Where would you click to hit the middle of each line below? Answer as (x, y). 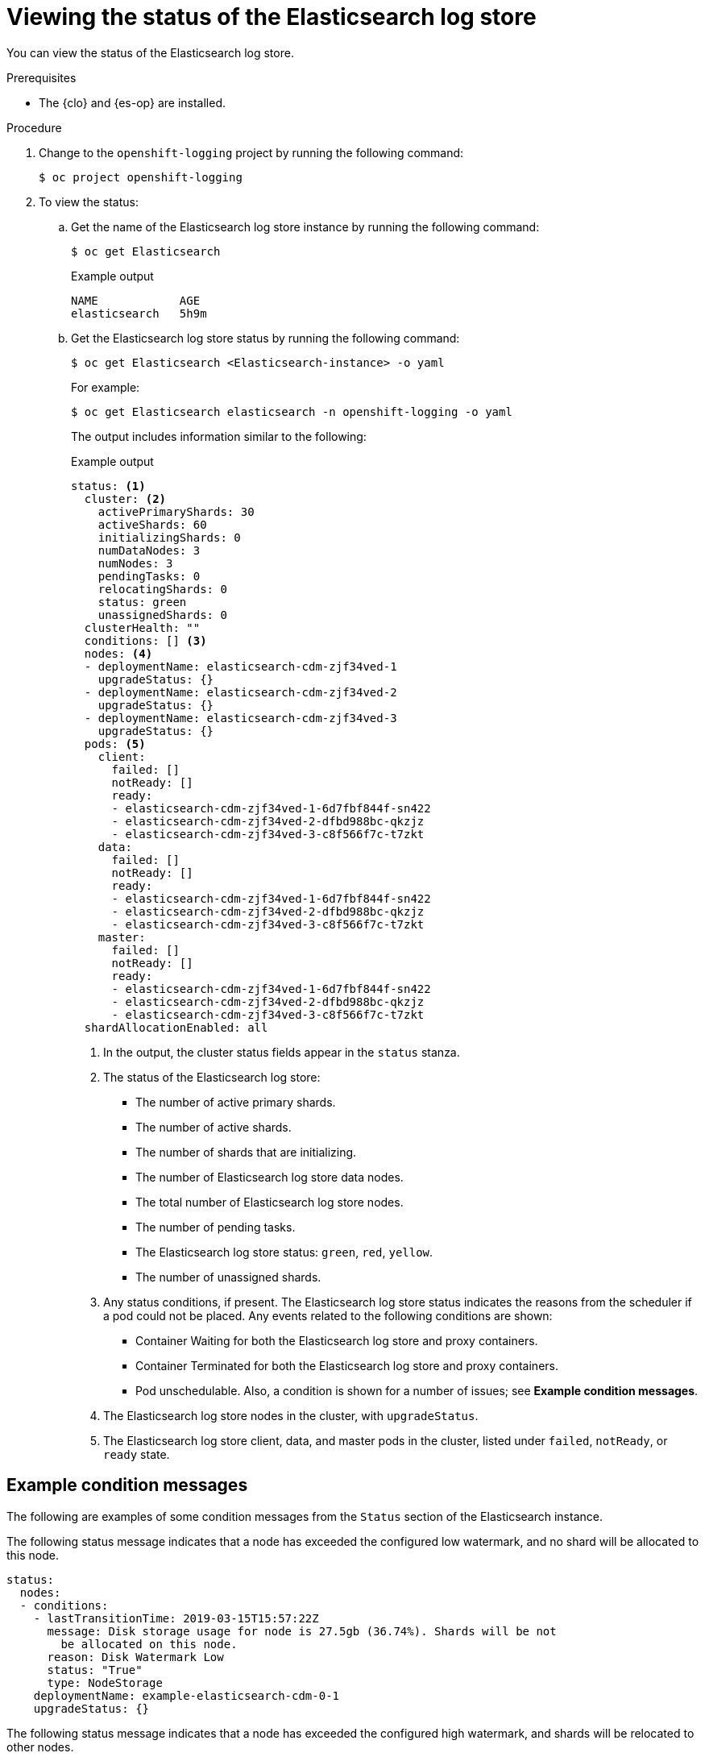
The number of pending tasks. (216, 1227)
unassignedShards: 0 (162, 615)
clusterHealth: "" (142, 627)
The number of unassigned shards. (228, 1277)
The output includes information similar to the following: (219, 436)
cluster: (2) (125, 498)
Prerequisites (41, 77)
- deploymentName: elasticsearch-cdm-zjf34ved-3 (241, 718)
